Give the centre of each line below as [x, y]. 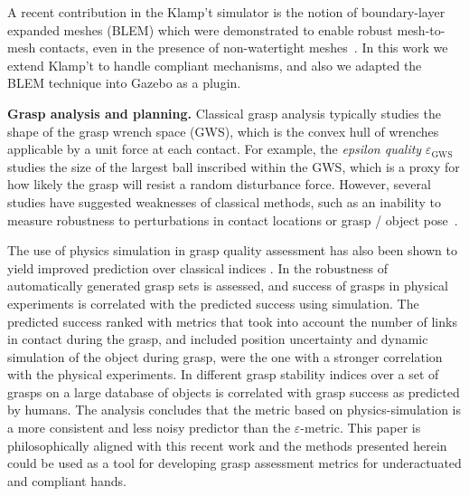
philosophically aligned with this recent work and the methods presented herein [227, 445]
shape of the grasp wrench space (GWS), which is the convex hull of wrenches [223, 131]
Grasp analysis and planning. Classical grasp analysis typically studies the [224, 113]
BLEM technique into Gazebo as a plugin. [124, 83]
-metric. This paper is [361, 428]
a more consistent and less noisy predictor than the [149, 428]
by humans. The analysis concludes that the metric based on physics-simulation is [234, 410]
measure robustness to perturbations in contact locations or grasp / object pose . [233, 219]
